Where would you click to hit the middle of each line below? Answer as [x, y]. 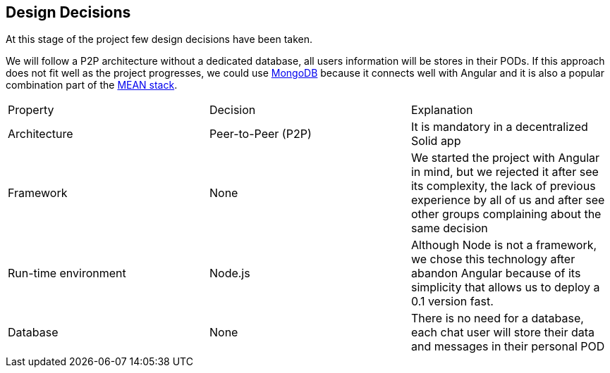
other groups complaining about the [506, 214]
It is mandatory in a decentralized [499, 127]
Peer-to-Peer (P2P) [260, 134]
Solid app [436, 141]
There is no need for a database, [497, 318]
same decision [449, 228]
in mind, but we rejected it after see [505, 172]
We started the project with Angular [505, 158]
